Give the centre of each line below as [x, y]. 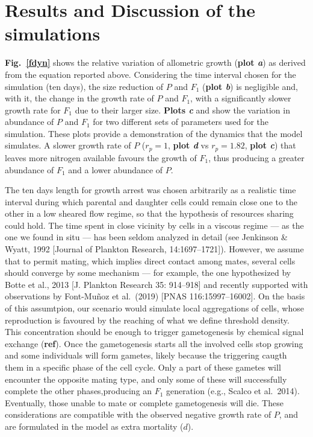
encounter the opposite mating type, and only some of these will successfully [146, 379]
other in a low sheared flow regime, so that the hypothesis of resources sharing [149, 213]
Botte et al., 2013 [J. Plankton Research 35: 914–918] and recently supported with [156, 284]
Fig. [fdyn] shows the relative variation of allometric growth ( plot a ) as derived [155, 62]
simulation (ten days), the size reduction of [84, 86]
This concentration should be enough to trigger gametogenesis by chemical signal [154, 332]
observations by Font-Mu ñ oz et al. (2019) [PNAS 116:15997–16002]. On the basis [155, 296]
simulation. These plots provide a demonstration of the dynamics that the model [154, 133]
